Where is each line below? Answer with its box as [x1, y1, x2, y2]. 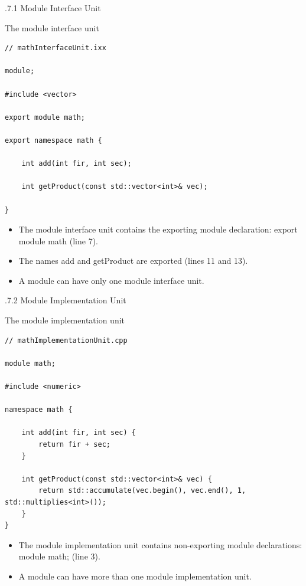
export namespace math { [5, 136, 102, 145]
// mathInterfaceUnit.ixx [5, 44, 106, 53]
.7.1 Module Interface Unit [5, 2, 101, 14]
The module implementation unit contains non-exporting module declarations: [18, 538, 302, 551]
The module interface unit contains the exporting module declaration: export [18, 223, 298, 235]
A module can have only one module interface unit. [18, 274, 204, 286]
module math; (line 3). [18, 550, 100, 562]
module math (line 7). [18, 234, 98, 247]
